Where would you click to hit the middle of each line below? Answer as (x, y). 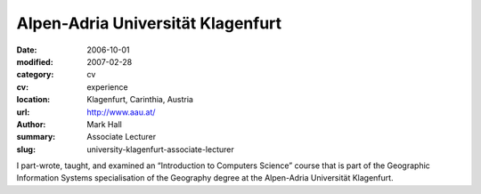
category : (35, 75)
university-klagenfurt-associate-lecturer (161, 149)
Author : (31, 124)
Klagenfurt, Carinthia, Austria (140, 100)
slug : (26, 149)
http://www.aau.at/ (121, 112)
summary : (36, 137)
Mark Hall (104, 124)
